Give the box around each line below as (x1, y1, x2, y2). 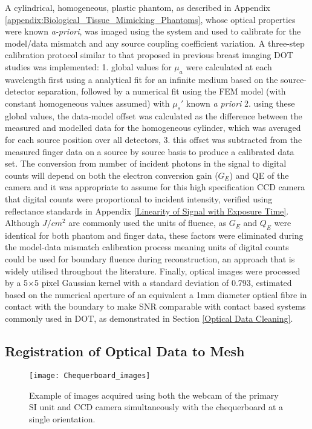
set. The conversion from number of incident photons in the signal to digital (5, 157, 287, 170)
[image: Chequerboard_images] (29, 371, 151, 380)
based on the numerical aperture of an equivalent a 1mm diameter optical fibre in (5, 288, 307, 301)
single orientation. (29, 412, 96, 425)
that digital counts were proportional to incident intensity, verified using (5, 192, 273, 205)
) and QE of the (229, 168, 289, 181)
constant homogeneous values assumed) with (5, 96, 170, 109)
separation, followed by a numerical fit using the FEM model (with (37, 85, 286, 98)
